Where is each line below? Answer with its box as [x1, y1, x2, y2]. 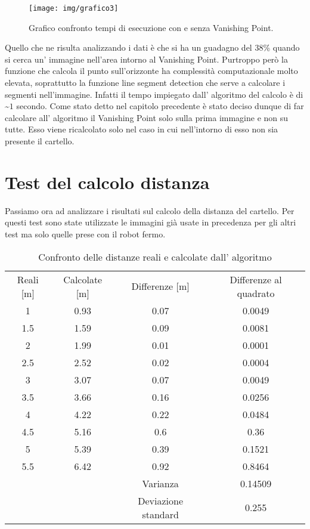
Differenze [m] [131, 279, 190, 293]
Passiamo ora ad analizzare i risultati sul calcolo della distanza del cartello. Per [5, 204, 294, 216]
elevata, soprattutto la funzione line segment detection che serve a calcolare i [5, 76, 286, 89]
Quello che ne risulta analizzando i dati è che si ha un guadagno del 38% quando [5, 41, 300, 54]
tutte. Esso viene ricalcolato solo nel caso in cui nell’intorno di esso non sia [5, 123, 278, 135]
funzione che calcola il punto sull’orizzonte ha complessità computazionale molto [5, 64, 298, 77]
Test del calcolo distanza [5, 169, 210, 194]
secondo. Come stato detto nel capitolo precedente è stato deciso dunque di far [16, 100, 304, 112]
